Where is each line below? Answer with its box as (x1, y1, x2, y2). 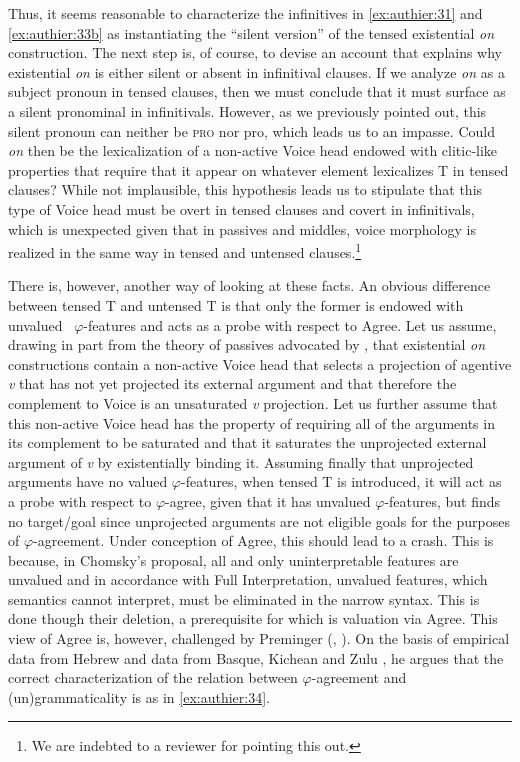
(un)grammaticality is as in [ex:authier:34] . (8, 686, 271, 707)
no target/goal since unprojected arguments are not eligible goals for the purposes (8, 510, 510, 531)
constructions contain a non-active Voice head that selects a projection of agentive (8, 353, 512, 374)
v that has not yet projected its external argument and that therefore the (8, 373, 457, 394)
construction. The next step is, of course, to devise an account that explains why (8, 42, 503, 63)
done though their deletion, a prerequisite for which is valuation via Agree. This (8, 608, 498, 629)
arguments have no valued (8, 471, 168, 492)
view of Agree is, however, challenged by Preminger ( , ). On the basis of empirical (8, 628, 510, 649)
